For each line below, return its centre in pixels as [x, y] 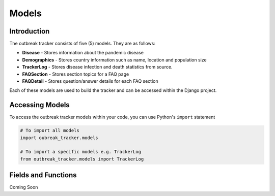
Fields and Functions [43, 175]
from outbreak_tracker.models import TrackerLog [82, 159]
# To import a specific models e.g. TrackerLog [80, 152]
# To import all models [50, 130]
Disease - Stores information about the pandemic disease [83, 53]
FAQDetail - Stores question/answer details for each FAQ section [90, 81]
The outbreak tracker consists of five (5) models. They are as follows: [82, 44]
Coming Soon [24, 187]
